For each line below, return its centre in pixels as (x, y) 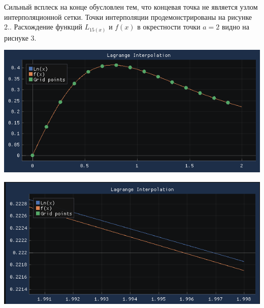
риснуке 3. (20, 37)
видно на (236, 27)
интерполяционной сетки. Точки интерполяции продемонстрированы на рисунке (128, 17)
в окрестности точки (169, 27)
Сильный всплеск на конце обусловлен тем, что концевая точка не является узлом (131, 7)
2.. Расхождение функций (43, 27)
